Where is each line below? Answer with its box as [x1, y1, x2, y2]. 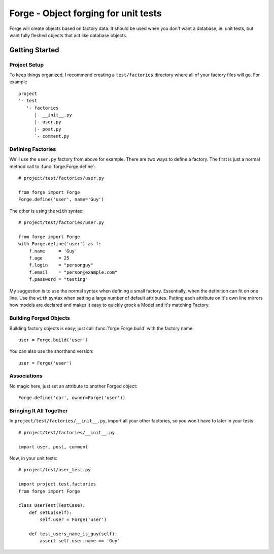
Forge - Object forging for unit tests [9, 8, 162, 19]
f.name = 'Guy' [28, 248, 78, 254]
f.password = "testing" [28, 277, 88, 282]
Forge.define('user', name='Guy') [18, 197, 104, 203]
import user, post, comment [18, 444, 88, 449]
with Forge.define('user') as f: [18, 241, 101, 247]
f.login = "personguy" [28, 262, 94, 268]
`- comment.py [34, 134, 70, 139]
